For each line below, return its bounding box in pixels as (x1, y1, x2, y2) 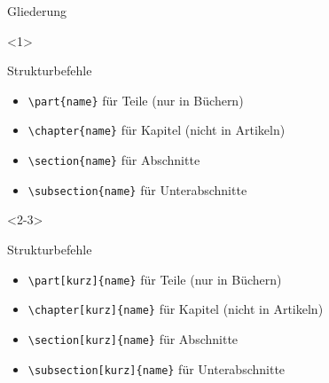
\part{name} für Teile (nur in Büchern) (27, 90, 244, 109)
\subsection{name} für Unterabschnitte (27, 180, 247, 199)
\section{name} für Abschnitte (27, 151, 200, 169)
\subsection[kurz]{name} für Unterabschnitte (27, 359, 286, 378)
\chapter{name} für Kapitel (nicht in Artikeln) (27, 121, 286, 139)
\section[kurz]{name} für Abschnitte (27, 329, 239, 348)
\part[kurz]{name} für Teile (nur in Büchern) (27, 270, 282, 288)
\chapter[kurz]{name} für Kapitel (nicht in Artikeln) (27, 300, 324, 318)
